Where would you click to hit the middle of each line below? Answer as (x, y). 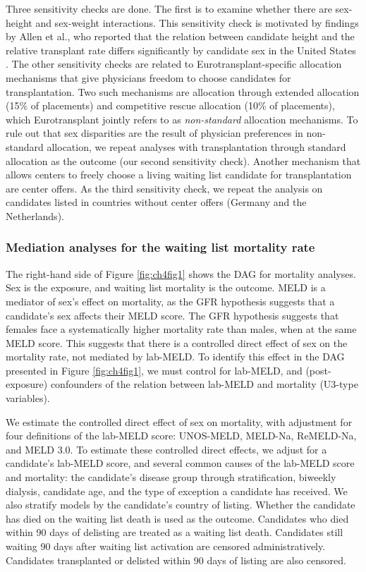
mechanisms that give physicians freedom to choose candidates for (148, 77)
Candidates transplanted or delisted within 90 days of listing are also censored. (176, 560)
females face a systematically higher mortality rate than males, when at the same (181, 329)
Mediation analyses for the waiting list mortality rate (160, 247)
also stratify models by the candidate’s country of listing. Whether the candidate (181, 505)
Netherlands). (35, 215)
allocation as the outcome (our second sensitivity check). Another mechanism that (183, 160)
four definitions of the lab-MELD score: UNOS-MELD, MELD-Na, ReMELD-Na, (181, 436)
